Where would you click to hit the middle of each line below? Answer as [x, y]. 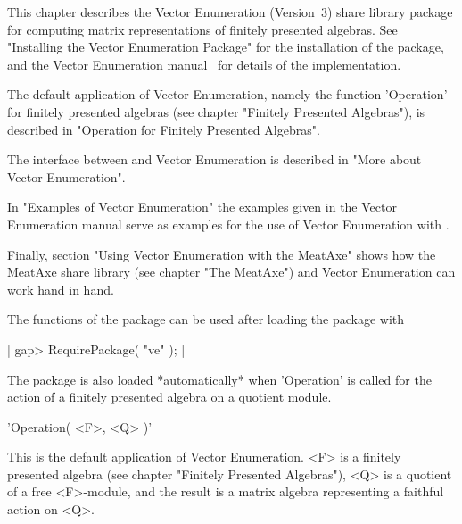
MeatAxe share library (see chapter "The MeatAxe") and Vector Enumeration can [231, 272]
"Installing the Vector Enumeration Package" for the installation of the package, [226, 47]
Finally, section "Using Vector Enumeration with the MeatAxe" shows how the [222, 254]
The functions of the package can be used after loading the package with [206, 319]
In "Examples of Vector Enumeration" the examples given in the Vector [202, 207]
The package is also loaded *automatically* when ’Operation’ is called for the [219, 379]
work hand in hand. [61, 289]
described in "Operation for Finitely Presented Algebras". [164, 129]
